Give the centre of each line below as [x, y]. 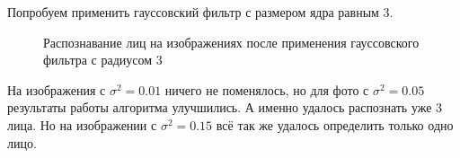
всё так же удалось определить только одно [335, 124]
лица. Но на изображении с [82, 124]
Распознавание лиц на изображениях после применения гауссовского [231, 42]
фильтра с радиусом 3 [103, 60]
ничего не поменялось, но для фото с [267, 89]
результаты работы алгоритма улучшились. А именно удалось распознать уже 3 [225, 107]
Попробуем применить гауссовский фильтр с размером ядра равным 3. [200, 12]
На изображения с [57, 89]
